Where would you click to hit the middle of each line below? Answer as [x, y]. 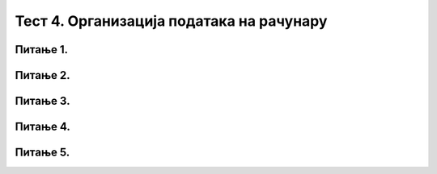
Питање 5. [42, 153]
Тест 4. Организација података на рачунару [171, 21]
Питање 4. [42, 127]
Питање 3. [42, 101]
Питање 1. [42, 50]
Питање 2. [42, 75]
